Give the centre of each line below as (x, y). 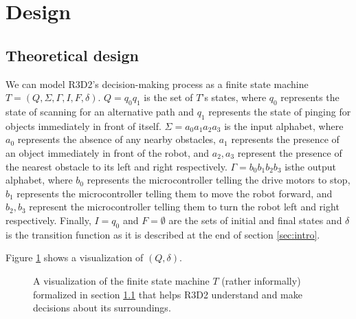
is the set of (168, 97)
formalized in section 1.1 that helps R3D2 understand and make (168, 294)
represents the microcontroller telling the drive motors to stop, (219, 180)
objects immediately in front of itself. (84, 125)
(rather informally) (261, 280)
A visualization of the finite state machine (121, 280)
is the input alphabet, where (284, 125)
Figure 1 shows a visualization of (75, 257)
